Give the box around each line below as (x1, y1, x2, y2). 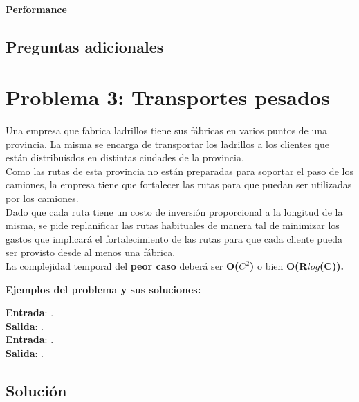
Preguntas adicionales (6, 35, 164, 57)
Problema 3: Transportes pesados (6, 83, 330, 111)
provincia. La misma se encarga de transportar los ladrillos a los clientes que (6, 136, 329, 151)
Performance (6, 1, 67, 16)
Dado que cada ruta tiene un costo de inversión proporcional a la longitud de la (6, 204, 343, 219)
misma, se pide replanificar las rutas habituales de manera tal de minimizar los (6, 218, 340, 232)
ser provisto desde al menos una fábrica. (6, 245, 176, 259)
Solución (6, 379, 67, 401)
